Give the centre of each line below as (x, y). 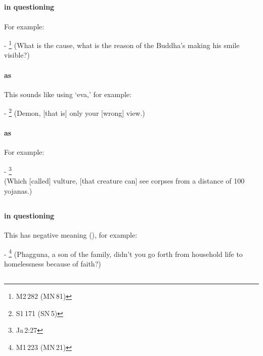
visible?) (17, 55)
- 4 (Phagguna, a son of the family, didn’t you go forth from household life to (123, 253)
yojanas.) (18, 190)
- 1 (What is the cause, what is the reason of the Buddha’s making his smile (122, 44)
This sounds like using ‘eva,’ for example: (68, 94)
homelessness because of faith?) (53, 263)
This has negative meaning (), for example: (71, 235)
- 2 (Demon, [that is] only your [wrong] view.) (75, 112)
